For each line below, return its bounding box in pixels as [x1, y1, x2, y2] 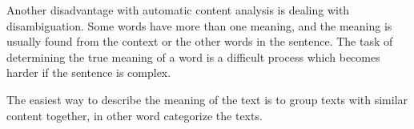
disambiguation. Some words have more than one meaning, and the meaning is [6, 17, 392, 34]
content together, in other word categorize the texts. [6, 107, 263, 123]
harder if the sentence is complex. [6, 64, 171, 81]
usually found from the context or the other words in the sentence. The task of [6, 33, 393, 50]
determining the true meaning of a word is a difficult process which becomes [6, 48, 380, 65]
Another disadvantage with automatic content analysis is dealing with [6, 2, 350, 18]
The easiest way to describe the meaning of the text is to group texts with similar [6, 91, 408, 107]
